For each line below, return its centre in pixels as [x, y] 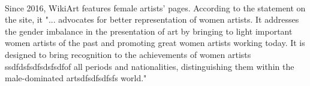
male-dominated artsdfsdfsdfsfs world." [76, 78]
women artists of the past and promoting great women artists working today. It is [155, 43]
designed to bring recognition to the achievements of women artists [128, 54]
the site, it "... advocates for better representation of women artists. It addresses [152, 19]
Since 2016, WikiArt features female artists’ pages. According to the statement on [155, 7]
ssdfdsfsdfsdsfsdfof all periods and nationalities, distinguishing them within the [150, 66]
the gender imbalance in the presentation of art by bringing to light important [149, 31]
